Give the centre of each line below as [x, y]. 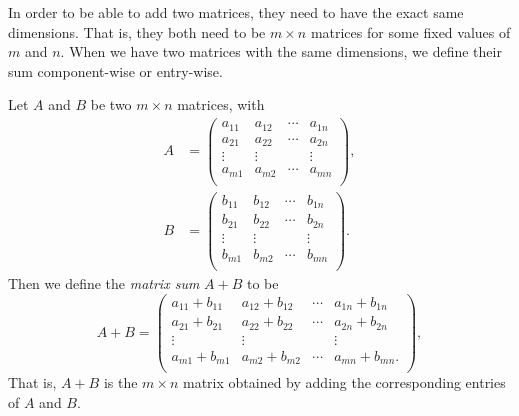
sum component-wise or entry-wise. [115, 70]
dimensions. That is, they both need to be [137, 31]
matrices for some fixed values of [410, 31]
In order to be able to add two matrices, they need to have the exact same [236, 12]
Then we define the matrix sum [104, 283]
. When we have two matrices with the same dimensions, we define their [281, 51]
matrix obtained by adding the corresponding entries [344, 382]
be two [111, 104]
